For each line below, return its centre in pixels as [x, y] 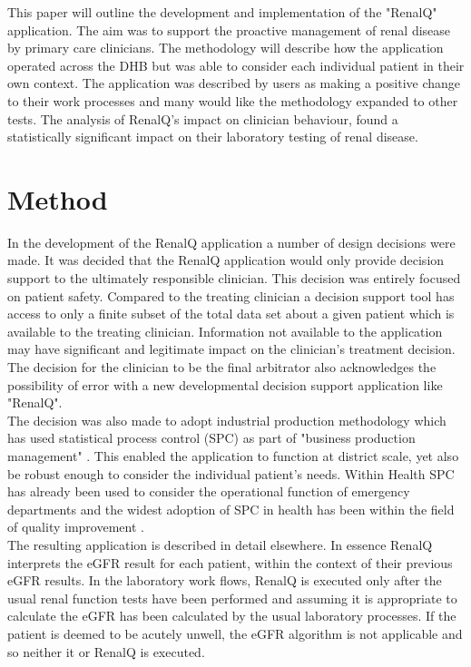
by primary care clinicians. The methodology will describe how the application [226, 48]
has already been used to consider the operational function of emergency [209, 491]
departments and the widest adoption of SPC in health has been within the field [231, 509]
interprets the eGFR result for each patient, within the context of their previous [230, 562]
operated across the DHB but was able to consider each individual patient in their [236, 65]
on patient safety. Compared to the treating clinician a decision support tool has [231, 295]
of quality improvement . [76, 527]
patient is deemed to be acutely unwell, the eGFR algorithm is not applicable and [235, 633]
